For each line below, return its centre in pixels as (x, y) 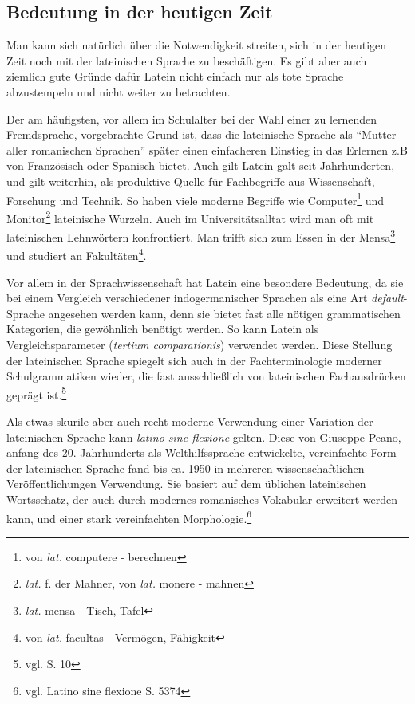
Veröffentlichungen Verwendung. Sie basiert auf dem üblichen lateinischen (186, 484)
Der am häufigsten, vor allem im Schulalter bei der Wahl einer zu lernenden (192, 118)
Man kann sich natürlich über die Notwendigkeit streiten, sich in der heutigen (197, 45)
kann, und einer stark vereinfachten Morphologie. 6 (129, 517)
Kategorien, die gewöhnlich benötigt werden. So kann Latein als (163, 329)
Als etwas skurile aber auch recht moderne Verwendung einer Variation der (190, 421)
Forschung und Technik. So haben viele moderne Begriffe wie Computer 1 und (196, 199)
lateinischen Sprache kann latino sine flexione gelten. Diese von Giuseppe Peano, (204, 437)
